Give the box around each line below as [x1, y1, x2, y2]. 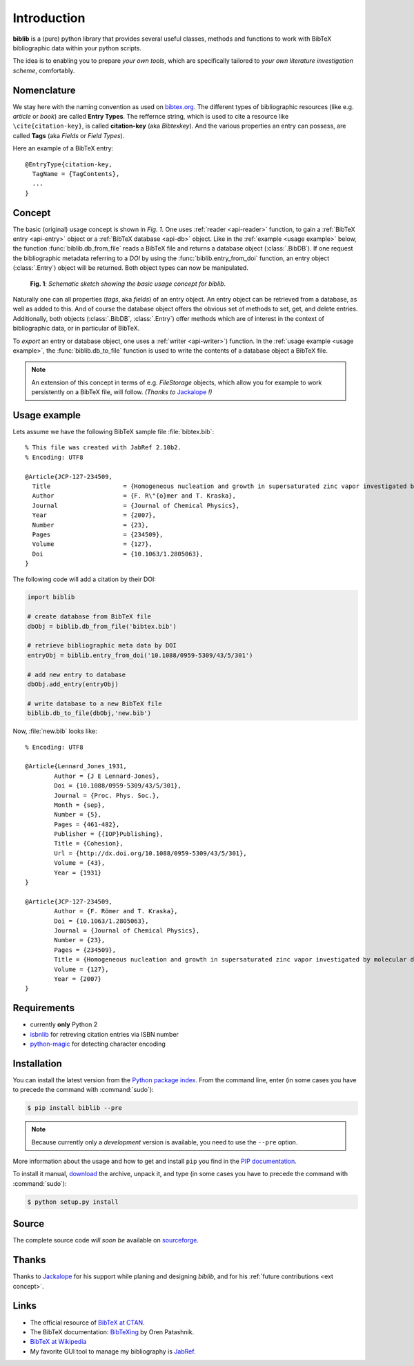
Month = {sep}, [54, 801, 106, 809]
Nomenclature [12, 84, 76, 96]
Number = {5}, [54, 811, 102, 819]
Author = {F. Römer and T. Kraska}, [54, 908, 179, 915]
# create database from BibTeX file [27, 613, 152, 621]
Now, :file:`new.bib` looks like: [12, 727, 97, 735]
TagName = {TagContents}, [32, 170, 120, 177]
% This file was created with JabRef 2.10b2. [25, 444, 182, 451]
